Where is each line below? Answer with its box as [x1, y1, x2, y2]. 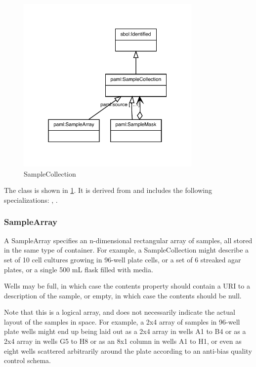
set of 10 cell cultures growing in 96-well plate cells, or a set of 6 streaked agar [4, 254, 241, 264]
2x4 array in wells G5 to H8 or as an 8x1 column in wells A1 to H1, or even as [4, 336, 242, 346]
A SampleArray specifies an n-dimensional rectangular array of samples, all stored [4, 235, 253, 245]
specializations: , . [4, 194, 58, 205]
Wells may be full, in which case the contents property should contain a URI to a [4, 281, 250, 291]
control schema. [4, 355, 51, 366]
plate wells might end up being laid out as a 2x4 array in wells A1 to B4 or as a [4, 326, 246, 336]
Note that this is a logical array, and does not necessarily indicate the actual [4, 307, 235, 317]
